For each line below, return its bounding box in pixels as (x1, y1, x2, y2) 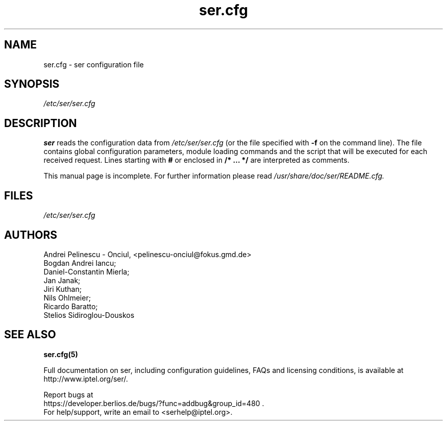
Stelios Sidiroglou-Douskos (43, 310, 135, 319)
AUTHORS (4, 228, 58, 241)
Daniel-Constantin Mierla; (43, 267, 130, 276)
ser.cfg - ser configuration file (43, 60, 144, 69)
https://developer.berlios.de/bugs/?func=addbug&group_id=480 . (43, 398, 264, 408)
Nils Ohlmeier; (43, 293, 91, 302)
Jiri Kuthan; (43, 284, 82, 293)
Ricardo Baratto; (43, 302, 98, 311)
